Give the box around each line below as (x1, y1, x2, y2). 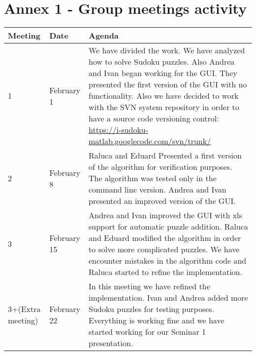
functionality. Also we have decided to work (88, 90, 239, 102)
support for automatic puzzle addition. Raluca (88, 221, 248, 233)
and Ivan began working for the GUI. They (88, 67, 237, 79)
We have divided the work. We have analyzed (88, 44, 245, 56)
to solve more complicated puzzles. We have (88, 243, 240, 255)
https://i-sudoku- (88, 124, 149, 136)
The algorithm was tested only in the (88, 172, 217, 184)
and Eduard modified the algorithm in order (88, 232, 241, 244)
